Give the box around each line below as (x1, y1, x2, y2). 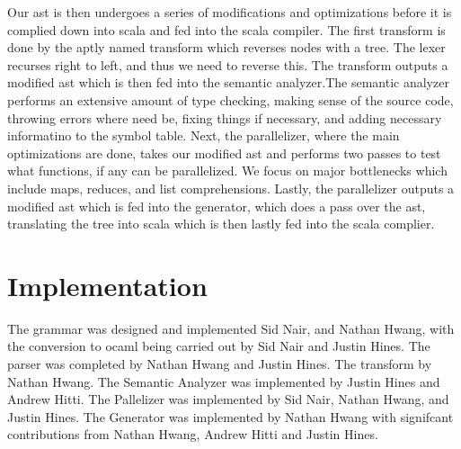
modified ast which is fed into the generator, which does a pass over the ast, (7, 196, 426, 215)
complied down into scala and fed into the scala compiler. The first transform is (7, 20, 446, 39)
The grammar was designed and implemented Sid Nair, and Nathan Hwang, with (7, 319, 455, 337)
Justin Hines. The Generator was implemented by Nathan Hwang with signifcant (7, 407, 454, 426)
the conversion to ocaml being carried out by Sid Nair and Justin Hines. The (7, 337, 430, 355)
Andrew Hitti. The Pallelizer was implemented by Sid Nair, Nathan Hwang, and (7, 390, 449, 409)
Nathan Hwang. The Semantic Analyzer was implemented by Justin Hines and (7, 372, 440, 391)
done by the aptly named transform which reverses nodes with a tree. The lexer (7, 38, 446, 57)
